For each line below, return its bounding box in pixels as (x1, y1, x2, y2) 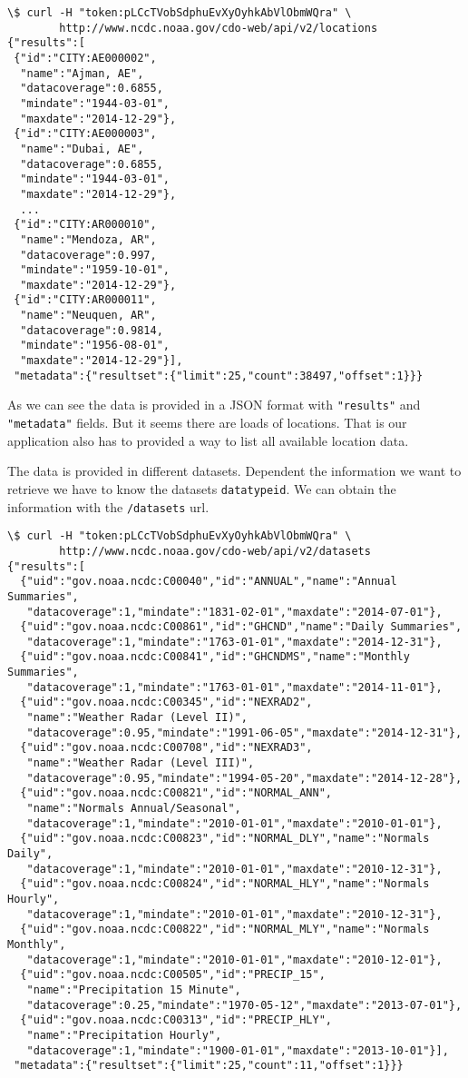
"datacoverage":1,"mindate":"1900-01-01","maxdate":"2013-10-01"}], (26, 1043, 449, 1057)
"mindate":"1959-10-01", (20, 263, 170, 277)
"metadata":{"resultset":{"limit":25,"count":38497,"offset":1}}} (14, 369, 424, 382)
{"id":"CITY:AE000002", (14, 51, 157, 64)
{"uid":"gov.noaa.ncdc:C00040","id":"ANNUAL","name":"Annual (20, 575, 397, 588)
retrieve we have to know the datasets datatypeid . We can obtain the (7, 479, 396, 498)
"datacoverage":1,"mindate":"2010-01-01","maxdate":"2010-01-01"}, (26, 816, 443, 830)
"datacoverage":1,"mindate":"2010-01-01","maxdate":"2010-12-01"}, (26, 953, 443, 966)
